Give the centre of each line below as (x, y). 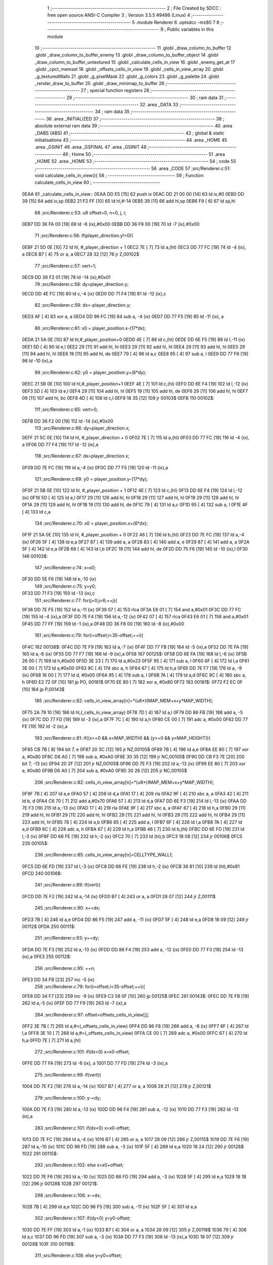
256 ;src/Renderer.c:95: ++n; (65, 968)
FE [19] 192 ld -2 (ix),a (45, 727)
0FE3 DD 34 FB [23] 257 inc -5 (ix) (58, 980)
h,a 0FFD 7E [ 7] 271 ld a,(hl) (51, 1040)
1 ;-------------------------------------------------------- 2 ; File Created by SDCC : (134, 8)
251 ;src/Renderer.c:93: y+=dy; (67, 938)
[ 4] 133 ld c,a (36, 512)
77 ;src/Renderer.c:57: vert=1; (65, 266)
